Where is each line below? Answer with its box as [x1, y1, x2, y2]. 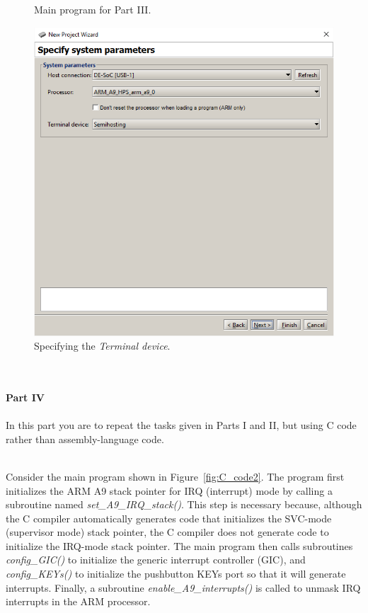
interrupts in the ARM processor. [6, 594, 151, 609]
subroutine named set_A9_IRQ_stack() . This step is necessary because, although [6, 497, 362, 512]
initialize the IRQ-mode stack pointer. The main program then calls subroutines [6, 538, 353, 553]
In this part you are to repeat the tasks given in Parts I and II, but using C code [6, 418, 357, 432]
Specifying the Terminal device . [34, 338, 171, 353]
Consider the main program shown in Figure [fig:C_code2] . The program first [6, 469, 345, 483]
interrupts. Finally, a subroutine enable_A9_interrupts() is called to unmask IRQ [6, 580, 361, 595]
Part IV [6, 389, 45, 404]
